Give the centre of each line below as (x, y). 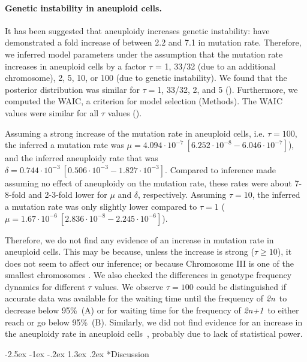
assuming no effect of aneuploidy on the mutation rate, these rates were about (148, 182)
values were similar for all (52, 112)
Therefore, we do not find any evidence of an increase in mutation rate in (139, 239)
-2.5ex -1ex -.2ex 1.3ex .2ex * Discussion (77, 353)
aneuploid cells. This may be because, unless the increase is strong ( (130, 251)
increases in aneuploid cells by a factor (76, 66)
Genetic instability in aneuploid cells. (83, 7)
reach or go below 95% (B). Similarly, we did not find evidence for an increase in (154, 322)
